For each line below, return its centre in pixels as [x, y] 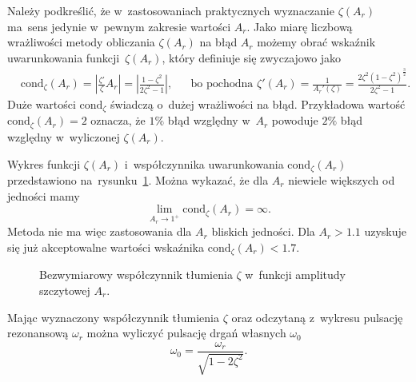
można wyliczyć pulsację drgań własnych [186, 333]
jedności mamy [44, 195]
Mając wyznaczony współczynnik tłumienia [113, 317]
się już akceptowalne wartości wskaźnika [106, 247]
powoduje [295, 120]
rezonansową [38, 333]
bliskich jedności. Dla [263, 231]
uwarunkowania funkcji [64, 57]
